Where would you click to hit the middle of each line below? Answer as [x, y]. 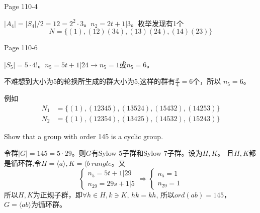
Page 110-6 [21, 47]
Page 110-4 [21, 6]
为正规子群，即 [58, 194]
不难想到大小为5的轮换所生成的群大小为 [69, 81]
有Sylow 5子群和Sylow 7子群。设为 [147, 153]
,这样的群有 [156, 81]
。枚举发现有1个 [157, 23]
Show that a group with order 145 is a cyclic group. [84, 136]
